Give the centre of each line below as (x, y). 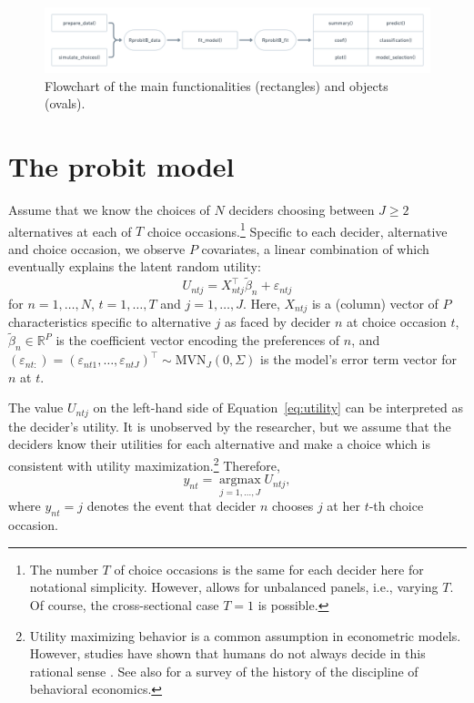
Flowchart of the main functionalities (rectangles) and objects (217, 85)
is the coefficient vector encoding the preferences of (198, 340)
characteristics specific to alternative (110, 322)
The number (64, 569)
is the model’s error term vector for (358, 359)
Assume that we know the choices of (109, 209)
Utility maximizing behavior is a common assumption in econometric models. (245, 635)
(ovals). (65, 103)
